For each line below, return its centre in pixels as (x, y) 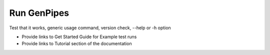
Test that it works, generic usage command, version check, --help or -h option (90, 28)
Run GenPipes (39, 13)
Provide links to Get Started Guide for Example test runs (79, 37)
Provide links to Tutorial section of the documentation (77, 44)
